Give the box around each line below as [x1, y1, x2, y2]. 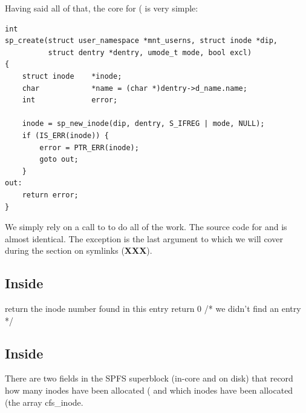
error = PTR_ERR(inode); [39, 143, 139, 152]
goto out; [39, 155, 79, 164]
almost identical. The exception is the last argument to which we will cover [5, 232, 283, 245]
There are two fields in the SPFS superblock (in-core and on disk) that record [5, 372, 293, 385]
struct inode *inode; [22, 71, 122, 81]
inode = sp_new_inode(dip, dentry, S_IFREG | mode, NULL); [22, 119, 265, 128]
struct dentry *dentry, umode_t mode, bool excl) [48, 48, 252, 57]
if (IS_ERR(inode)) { [22, 131, 109, 140]
